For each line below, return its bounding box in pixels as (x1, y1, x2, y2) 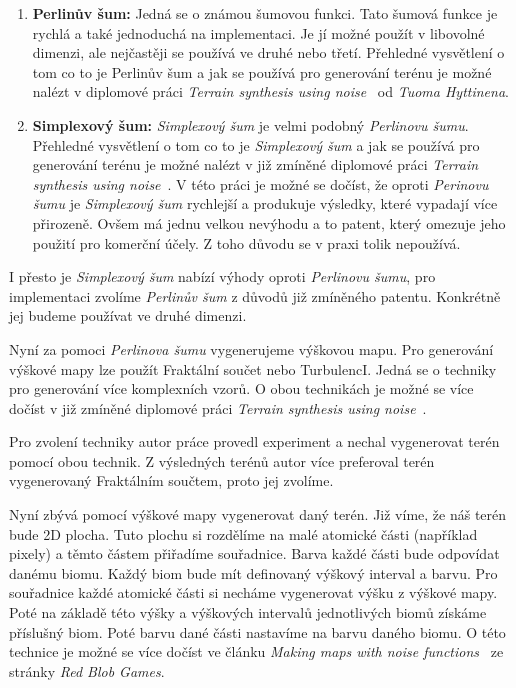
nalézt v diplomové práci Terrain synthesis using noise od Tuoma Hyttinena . (32, 81, 509, 102)
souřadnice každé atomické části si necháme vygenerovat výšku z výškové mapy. (9, 582, 498, 603)
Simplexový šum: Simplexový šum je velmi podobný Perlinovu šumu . (32, 114, 469, 135)
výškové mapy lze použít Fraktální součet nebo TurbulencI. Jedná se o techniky (9, 358, 497, 379)
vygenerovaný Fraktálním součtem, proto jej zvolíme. (9, 470, 334, 491)
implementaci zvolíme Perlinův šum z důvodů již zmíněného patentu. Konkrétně (9, 285, 501, 306)
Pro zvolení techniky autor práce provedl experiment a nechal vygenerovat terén (9, 431, 500, 452)
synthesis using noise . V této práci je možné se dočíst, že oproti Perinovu (32, 173, 489, 194)
